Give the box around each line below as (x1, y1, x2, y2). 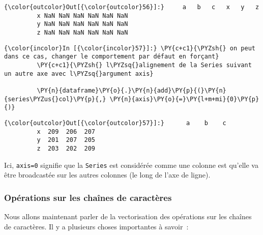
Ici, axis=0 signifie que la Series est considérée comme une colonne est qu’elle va (4, 159, 258, 170)
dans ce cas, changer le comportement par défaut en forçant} (4, 53, 219, 61)
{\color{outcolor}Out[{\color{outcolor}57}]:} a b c (4, 119, 226, 127)
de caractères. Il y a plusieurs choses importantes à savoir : (4, 221, 189, 231)
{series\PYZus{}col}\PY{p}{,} (4, 95, 106, 103)
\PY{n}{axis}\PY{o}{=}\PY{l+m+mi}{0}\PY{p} (109, 95, 259, 103)
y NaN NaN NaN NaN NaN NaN (37, 20, 128, 28)
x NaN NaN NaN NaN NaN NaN (37, 12, 128, 19)
